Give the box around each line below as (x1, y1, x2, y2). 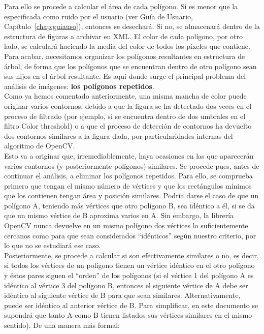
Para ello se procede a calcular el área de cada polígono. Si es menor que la (4, 1, 238, 11)
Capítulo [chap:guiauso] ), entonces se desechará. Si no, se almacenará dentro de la (4, 21, 260, 32)
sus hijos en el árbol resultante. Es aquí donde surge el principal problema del (4, 71, 246, 81)
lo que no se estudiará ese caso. (4, 240, 101, 251)
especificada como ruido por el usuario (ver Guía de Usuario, (4, 11, 193, 21)
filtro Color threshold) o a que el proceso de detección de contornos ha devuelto (4, 120, 252, 131)
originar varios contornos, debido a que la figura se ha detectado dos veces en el (4, 100, 252, 111)
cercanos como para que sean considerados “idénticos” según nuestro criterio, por (4, 230, 256, 240)
